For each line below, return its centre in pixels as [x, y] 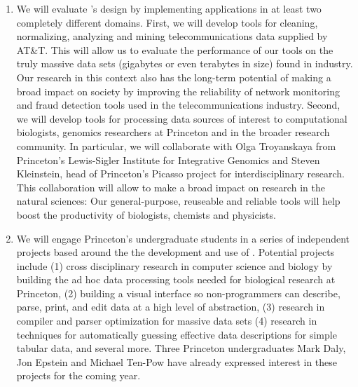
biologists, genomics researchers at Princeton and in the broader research [173, 132]
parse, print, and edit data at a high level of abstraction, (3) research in [171, 307]
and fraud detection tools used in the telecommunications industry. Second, [178, 105]
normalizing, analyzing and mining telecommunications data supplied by [172, 36]
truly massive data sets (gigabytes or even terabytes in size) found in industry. [185, 63]
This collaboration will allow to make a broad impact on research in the [171, 187]
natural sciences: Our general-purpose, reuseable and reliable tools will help [178, 201]
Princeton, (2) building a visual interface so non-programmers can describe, [178, 293]
